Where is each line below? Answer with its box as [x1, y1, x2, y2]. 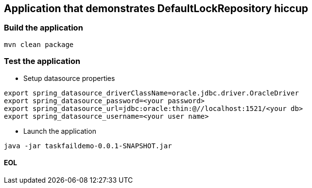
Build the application [4, 23, 83, 33]
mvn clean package [4, 40, 74, 48]
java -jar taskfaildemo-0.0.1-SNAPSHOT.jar [4, 141, 172, 150]
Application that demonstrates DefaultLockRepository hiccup [4, 2, 308, 15]
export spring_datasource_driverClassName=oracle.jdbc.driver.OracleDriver [4, 89, 299, 97]
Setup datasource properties [23, 74, 115, 82]
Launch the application [23, 126, 96, 135]
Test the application [4, 56, 81, 66]
